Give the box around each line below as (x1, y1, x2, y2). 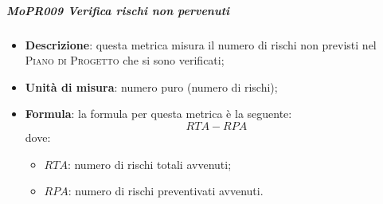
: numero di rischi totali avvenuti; (67, 155, 232, 172)
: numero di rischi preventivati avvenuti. (68, 182, 264, 199)
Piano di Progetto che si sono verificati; (25, 52, 225, 69)
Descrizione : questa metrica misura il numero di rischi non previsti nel (25, 36, 377, 53)
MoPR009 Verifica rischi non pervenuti (6, 2, 230, 18)
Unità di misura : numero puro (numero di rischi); (25, 78, 278, 95)
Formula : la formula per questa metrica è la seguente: (25, 105, 292, 122)
